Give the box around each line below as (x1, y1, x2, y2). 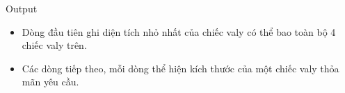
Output (6, 1, 38, 15)
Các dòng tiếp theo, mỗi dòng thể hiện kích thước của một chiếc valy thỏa (22, 61, 339, 75)
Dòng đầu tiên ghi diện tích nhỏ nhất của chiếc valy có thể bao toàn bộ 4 (22, 24, 336, 39)
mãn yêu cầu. (22, 74, 79, 89)
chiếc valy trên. (22, 38, 87, 52)
